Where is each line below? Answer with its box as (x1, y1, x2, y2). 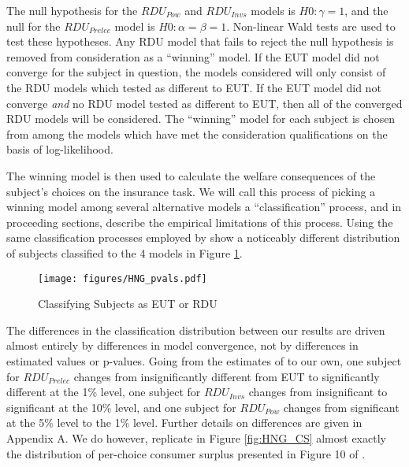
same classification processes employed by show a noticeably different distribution (6, 229, 400, 246)
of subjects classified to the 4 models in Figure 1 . (6, 244, 243, 261)
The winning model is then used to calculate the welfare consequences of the (6, 167, 376, 183)
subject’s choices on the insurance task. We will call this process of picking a (6, 183, 376, 199)
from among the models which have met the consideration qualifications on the (6, 125, 388, 142)
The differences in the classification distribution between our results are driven (6, 321, 385, 338)
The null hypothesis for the (6, 2, 138, 18)
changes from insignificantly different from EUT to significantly (73, 368, 380, 384)
